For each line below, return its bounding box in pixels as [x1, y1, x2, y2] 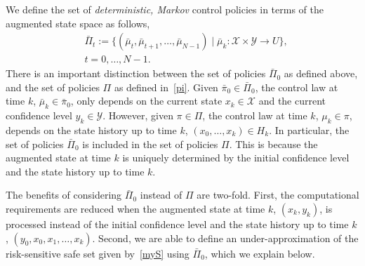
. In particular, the [269, 123, 350, 138]
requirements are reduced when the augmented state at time [6, 201, 265, 215]
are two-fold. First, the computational [197, 187, 359, 202]
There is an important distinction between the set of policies [6, 66, 266, 81]
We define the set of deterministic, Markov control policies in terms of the [6, 2, 324, 16]
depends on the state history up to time [6, 123, 177, 138]
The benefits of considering [6, 187, 122, 202]
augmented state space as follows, [6, 15, 150, 30]
